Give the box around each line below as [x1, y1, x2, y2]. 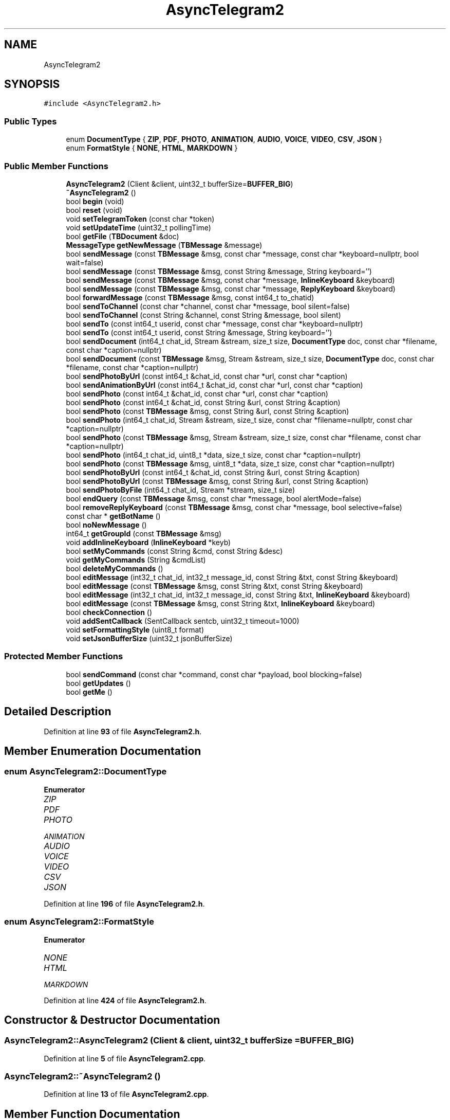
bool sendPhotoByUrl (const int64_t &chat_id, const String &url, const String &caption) [66, 467, 360, 477]
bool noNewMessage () [66, 520, 147, 529]
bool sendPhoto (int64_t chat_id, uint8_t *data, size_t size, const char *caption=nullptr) [66, 450, 361, 459]
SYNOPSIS [4, 78, 60, 91]
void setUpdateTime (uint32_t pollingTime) [66, 223, 211, 232]
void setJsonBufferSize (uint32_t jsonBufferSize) [66, 634, 233, 643]
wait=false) [66, 258, 104, 267]
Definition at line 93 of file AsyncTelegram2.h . [44, 727, 202, 736]
